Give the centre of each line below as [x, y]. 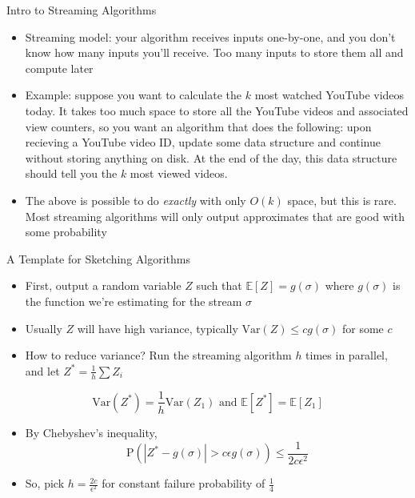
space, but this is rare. [342, 200]
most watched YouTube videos [329, 95]
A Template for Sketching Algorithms [98, 258]
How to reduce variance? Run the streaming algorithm [158, 355]
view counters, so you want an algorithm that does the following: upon [198, 126]
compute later [59, 68]
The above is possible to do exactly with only [136, 200]
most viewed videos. [179, 173]
